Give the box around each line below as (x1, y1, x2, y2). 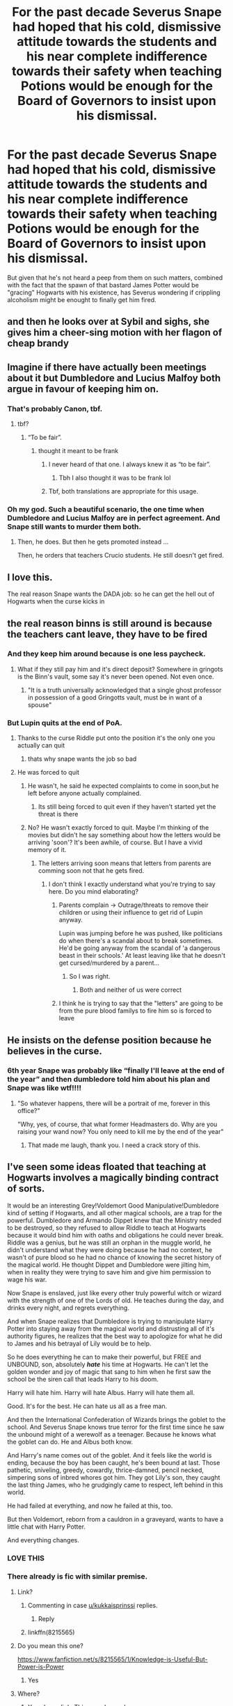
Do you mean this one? (17, 1641, 83, 1650)
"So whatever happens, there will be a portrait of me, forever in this (17, 1099, 211, 1107)
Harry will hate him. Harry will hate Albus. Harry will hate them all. (7, 1388, 195, 1396)
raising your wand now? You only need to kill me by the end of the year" (17, 1127, 224, 1135)
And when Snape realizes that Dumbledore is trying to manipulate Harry (7, 1317, 214, 1325)
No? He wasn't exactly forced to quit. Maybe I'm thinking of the (27, 823, 209, 832)
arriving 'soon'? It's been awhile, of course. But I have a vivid (27, 838, 203, 846)
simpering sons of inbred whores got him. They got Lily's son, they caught (7, 1473, 220, 1481)
